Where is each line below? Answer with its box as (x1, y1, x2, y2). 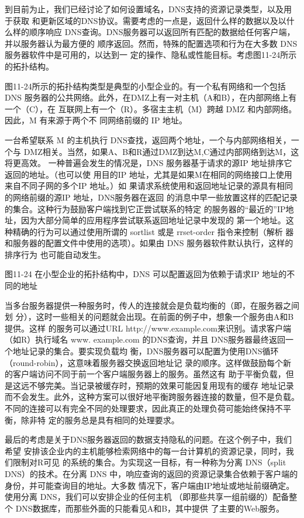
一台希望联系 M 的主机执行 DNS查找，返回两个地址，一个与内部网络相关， (5, 133, 291, 146)
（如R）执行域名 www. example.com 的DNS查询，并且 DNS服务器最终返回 (5, 333, 286, 346)
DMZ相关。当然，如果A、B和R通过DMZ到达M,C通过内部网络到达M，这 (23, 145, 299, 157)
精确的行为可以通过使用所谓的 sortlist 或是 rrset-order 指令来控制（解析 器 (12, 225, 294, 237)
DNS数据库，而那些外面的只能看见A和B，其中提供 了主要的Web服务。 (15, 502, 284, 514)
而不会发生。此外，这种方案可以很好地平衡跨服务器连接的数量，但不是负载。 (5, 391, 299, 403)
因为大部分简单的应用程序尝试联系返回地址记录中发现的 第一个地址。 (20, 214, 286, 226)
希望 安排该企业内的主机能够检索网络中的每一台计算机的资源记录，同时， (5, 444, 286, 457)
